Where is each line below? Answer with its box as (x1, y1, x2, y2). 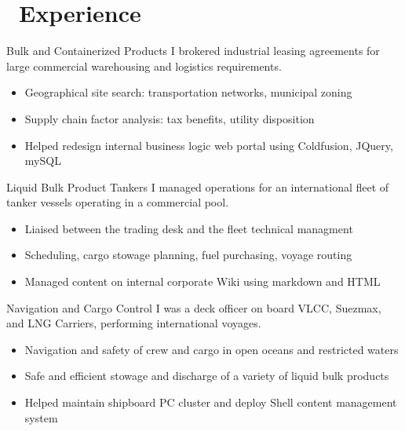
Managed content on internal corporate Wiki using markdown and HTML (24, 273, 381, 290)
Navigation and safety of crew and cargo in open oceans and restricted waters (24, 341, 399, 357)
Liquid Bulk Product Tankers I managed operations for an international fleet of (6, 178, 389, 195)
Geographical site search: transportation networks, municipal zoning (24, 84, 352, 100)
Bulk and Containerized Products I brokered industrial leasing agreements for (6, 42, 380, 59)
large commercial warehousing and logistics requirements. (6, 57, 282, 74)
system (24, 409, 58, 426)
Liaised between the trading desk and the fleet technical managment (24, 220, 353, 236)
